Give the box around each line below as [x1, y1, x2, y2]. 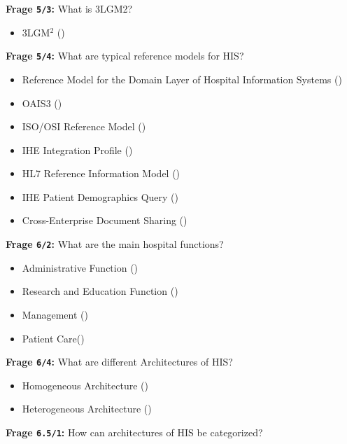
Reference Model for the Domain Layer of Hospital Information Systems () [22, 71, 342, 86]
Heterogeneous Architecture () [22, 401, 152, 416]
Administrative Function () [22, 260, 139, 275]
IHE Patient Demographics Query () [22, 189, 178, 204]
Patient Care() [22, 331, 85, 345]
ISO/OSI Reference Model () [22, 119, 146, 134]
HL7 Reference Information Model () [22, 166, 180, 181]
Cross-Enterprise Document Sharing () [22, 213, 187, 228]
